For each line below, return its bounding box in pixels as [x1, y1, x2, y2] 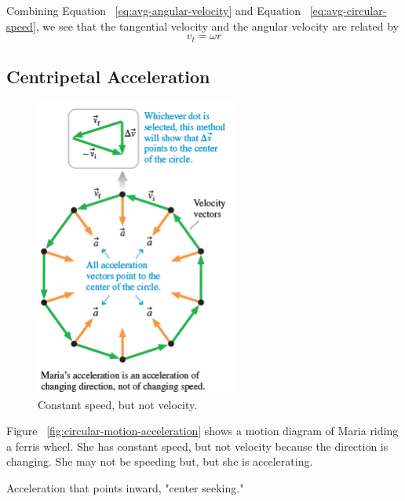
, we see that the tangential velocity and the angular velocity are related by [35, 17, 399, 34]
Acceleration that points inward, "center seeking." [6, 479, 244, 496]
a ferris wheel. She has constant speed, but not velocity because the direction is [6, 437, 389, 454]
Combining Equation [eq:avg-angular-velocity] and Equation [6, 2, 301, 18]
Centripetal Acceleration [6, 64, 210, 89]
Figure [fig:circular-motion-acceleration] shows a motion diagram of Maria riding [6, 422, 399, 439]
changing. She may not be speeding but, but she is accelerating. [6, 453, 313, 470]
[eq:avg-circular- [309, 2, 387, 18]
